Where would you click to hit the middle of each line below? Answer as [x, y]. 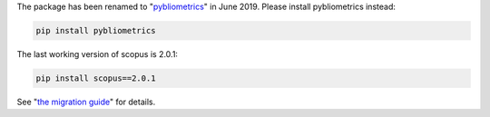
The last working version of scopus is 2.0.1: [98, 54]
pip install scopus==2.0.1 [96, 78]
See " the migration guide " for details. [86, 102]
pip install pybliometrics [96, 30]
